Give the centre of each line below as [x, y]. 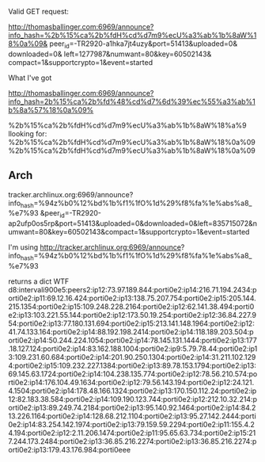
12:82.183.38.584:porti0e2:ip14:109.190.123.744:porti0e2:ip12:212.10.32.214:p [133, 399]
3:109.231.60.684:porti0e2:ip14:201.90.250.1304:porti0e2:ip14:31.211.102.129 [132, 357]
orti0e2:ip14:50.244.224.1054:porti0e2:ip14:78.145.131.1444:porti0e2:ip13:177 [132, 340]
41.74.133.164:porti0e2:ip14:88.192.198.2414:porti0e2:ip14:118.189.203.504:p [131, 332]
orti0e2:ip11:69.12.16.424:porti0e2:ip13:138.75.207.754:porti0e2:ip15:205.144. [132, 298]
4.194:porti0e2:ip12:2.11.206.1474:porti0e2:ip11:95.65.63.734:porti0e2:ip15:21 [132, 433]
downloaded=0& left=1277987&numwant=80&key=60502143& [110, 54]
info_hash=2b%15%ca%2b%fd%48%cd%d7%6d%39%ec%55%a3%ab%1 [132, 101]
